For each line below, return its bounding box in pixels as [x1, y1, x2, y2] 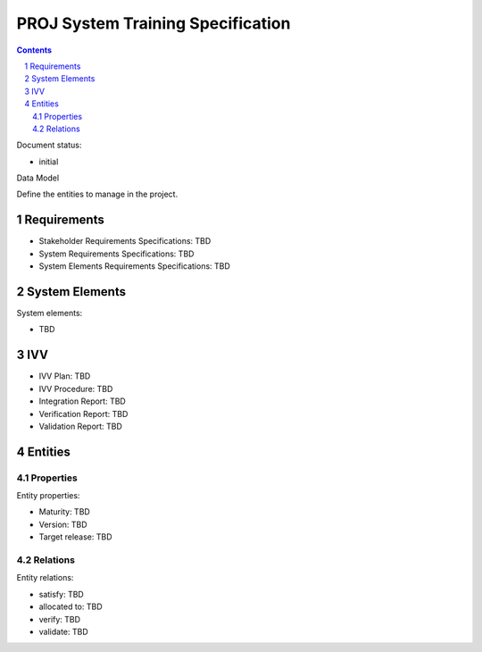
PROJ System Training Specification [16, 13, 291, 33]
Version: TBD [38, 519, 88, 530]
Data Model [16, 172, 60, 183]
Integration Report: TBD [38, 396, 127, 406]
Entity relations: [16, 573, 74, 583]
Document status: [16, 139, 82, 151]
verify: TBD [38, 614, 80, 624]
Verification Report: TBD [38, 408, 129, 419]
